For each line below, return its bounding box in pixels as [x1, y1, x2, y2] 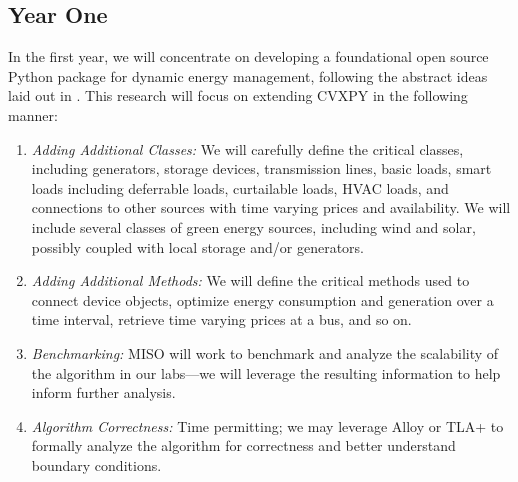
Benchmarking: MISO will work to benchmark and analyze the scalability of [31, 342, 499, 363]
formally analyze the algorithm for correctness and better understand [31, 435, 456, 456]
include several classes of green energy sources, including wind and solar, [31, 216, 476, 237]
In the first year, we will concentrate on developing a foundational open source [8, 46, 489, 67]
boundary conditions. [31, 454, 162, 475]
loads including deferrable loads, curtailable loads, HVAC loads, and [31, 177, 449, 198]
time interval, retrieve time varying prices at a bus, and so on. [31, 309, 412, 330]
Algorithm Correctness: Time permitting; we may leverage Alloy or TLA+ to [31, 415, 504, 436]
